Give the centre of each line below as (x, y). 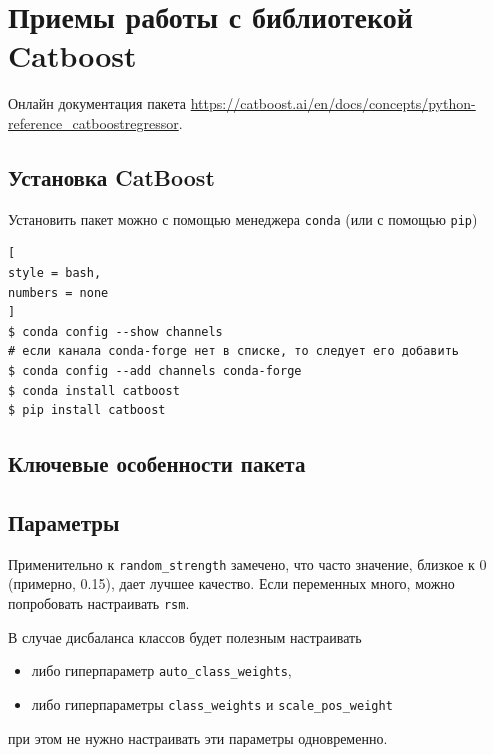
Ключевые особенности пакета (157, 463)
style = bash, (55, 272)
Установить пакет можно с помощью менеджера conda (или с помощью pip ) (243, 218)
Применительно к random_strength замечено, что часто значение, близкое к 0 (247, 563)
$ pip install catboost (87, 410)
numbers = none (58, 292)
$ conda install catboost (94, 390)
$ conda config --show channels (115, 331)
